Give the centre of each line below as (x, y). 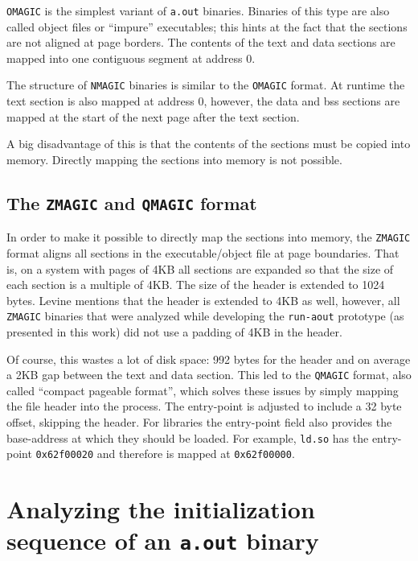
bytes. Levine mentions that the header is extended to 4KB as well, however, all (203, 300)
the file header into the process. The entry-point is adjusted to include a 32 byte (204, 406)
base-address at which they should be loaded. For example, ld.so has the (188, 437)
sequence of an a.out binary (163, 540)
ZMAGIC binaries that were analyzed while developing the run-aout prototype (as (205, 316)
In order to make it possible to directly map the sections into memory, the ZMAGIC (209, 237)
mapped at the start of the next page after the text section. (153, 116)
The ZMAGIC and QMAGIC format (132, 202)
